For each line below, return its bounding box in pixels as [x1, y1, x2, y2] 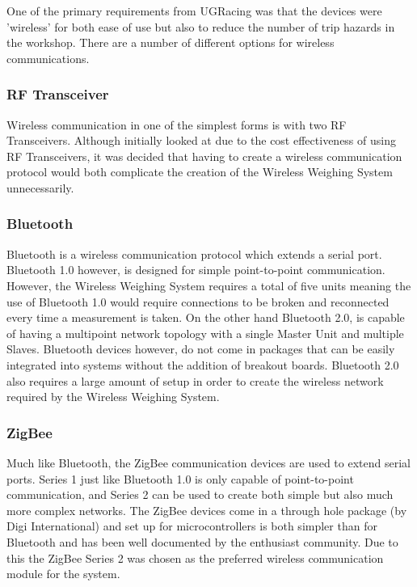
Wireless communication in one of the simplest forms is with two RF [6, 116, 347, 133]
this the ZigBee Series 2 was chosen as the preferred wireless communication [6, 549, 384, 566]
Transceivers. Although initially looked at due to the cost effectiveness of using [6, 132, 396, 149]
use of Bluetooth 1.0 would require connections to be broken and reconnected [6, 293, 390, 310]
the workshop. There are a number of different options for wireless [6, 34, 335, 51]
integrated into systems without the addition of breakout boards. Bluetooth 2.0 [6, 356, 399, 373]
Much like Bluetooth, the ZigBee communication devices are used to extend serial [6, 454, 411, 471]
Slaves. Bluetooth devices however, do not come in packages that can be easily [6, 340, 395, 357]
